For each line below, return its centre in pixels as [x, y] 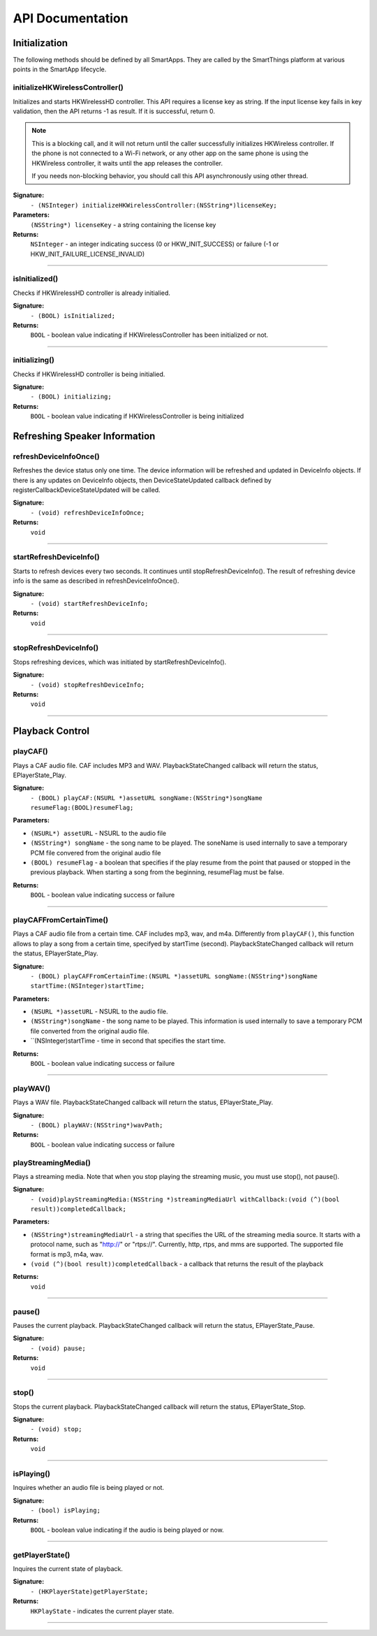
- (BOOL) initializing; [71, 397]
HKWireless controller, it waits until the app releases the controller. [127, 163]
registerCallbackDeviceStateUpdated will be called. [87, 490]
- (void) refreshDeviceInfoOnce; [88, 513]
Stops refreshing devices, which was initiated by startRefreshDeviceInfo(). [120, 662]
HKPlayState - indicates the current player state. [102, 1611]
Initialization [40, 43]
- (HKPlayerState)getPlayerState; [89, 1591]
